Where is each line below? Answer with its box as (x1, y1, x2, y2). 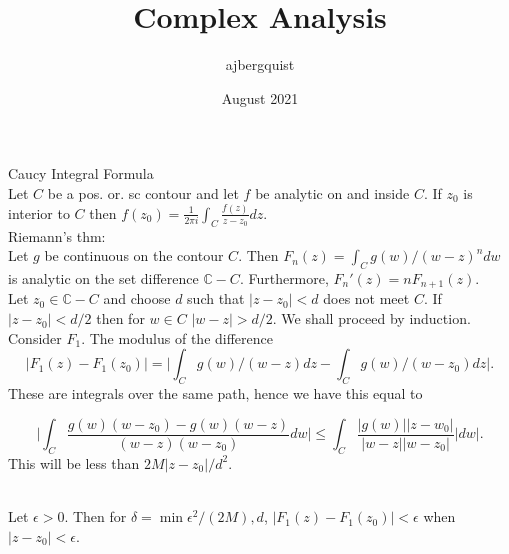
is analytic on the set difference (8, 268, 199, 288)
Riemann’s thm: (8, 225, 106, 246)
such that (187, 288, 245, 309)
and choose (103, 288, 171, 309)
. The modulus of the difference (81, 327, 273, 348)
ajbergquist (225, 54, 295, 75)
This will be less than (8, 452, 140, 473)
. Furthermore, (239, 268, 329, 288)
